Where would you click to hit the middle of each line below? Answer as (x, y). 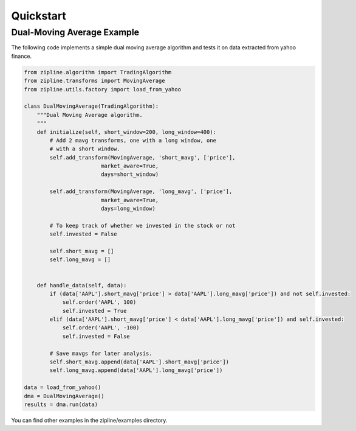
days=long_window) (128, 209)
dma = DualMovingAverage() (64, 396)
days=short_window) (130, 174)
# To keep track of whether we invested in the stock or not (142, 226)
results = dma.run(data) (61, 405)
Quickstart (39, 16)
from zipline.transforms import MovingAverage (94, 81)
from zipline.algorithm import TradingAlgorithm (98, 72)
